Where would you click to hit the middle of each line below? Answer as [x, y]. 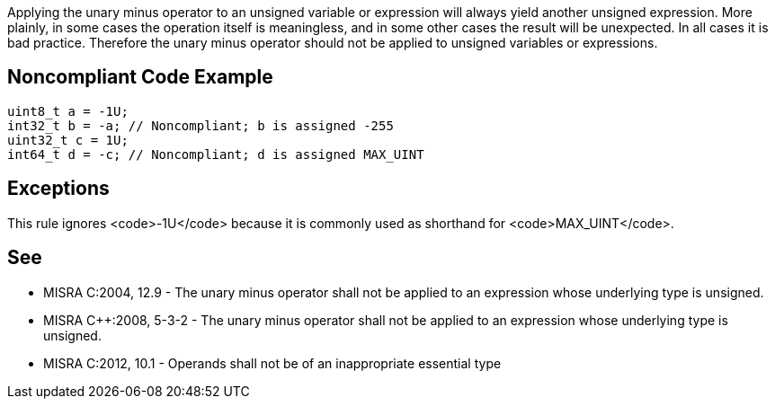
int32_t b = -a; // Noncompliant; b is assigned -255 [200, 125]
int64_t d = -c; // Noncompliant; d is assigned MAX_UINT [216, 154]
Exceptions [58, 189]
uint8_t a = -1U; [68, 111]
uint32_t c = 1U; [68, 140]
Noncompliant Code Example [140, 77]
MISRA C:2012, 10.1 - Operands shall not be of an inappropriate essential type [272, 363]
